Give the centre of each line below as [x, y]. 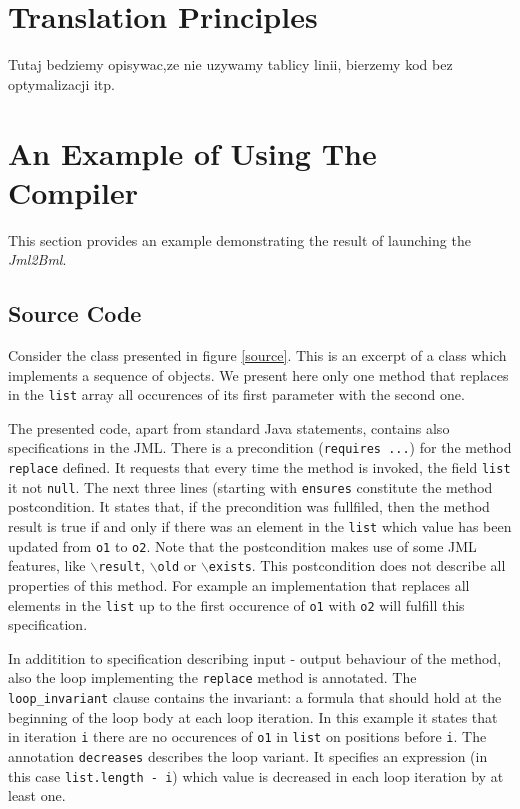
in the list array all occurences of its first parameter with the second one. [236, 394]
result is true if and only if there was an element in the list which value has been [260, 526]
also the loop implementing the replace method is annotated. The [212, 677]
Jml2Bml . [37, 259]
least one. [37, 795]
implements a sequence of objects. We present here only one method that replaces [258, 374]
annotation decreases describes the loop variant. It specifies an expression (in [248, 755]
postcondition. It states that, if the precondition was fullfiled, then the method [249, 506]
